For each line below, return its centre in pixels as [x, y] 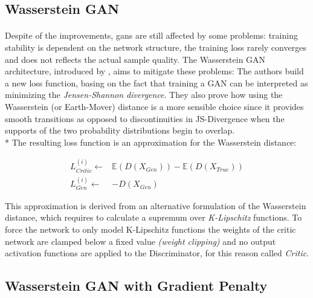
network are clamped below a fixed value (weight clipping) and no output [140, 241]
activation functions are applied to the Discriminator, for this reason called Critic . [157, 253]
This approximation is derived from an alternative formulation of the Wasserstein [156, 205]
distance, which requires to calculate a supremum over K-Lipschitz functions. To [153, 217]
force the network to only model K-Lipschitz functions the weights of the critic [150, 229]
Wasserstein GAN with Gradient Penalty [136, 286]
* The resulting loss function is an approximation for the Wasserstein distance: [151, 142]
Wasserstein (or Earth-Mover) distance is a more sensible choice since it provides [154, 106]
